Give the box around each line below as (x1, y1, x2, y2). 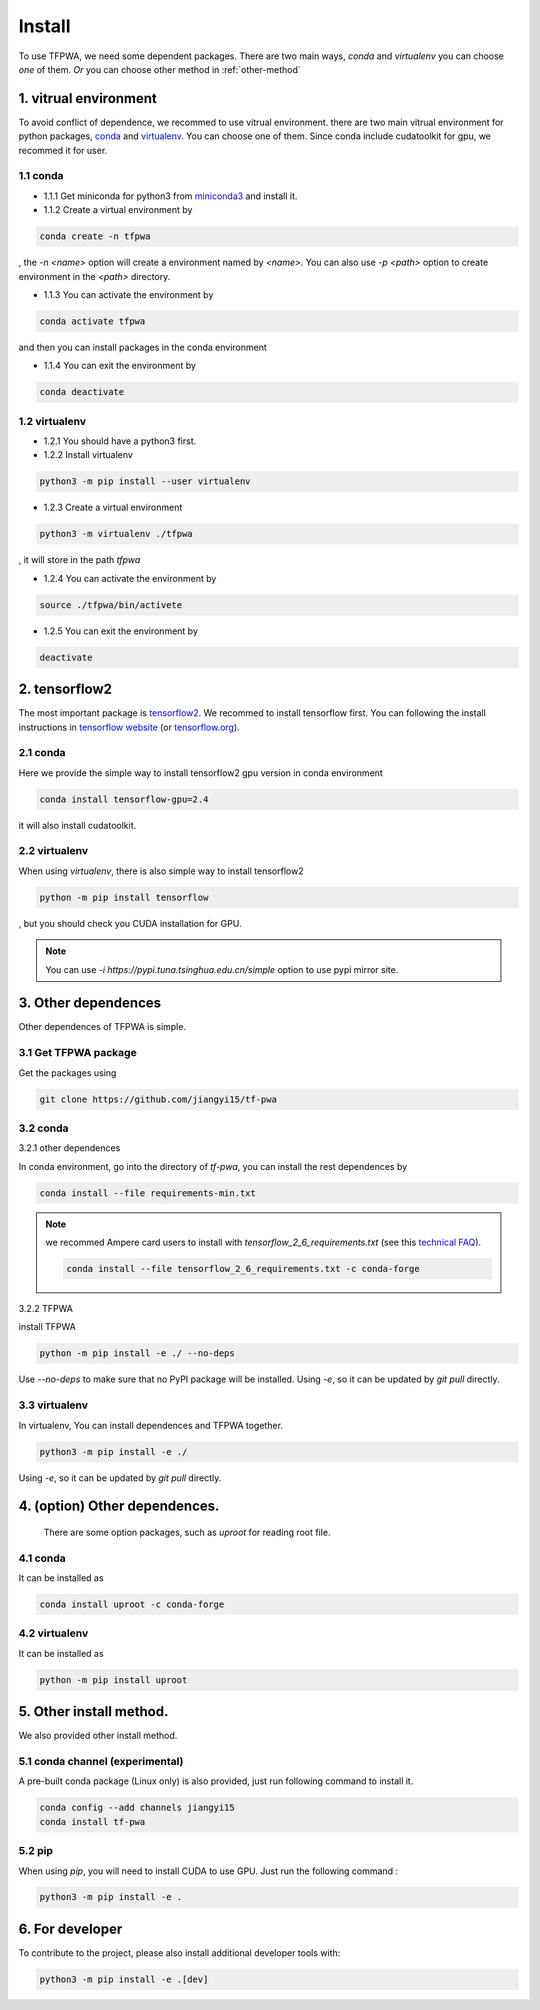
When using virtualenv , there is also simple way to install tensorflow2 (18, 865, 304, 877)
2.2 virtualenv (18, 844, 89, 858)
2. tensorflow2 (18, 681, 112, 698)
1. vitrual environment (18, 90, 157, 107)
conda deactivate (39, 386, 125, 398)
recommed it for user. (18, 144, 108, 156)
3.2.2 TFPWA (18, 1303, 74, 1315)
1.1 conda (18, 169, 64, 183)
